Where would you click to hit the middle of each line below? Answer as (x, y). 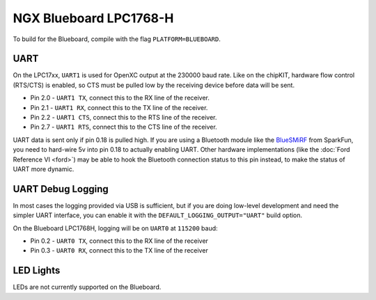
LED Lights (37, 270)
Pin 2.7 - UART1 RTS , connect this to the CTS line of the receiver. (124, 127)
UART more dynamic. (44, 169)
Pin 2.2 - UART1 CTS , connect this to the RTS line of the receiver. (124, 118)
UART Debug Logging (61, 189)
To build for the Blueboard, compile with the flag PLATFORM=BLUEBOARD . (117, 39)
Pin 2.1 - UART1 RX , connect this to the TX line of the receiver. (119, 107)
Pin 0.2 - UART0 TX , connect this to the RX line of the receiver (119, 241)
